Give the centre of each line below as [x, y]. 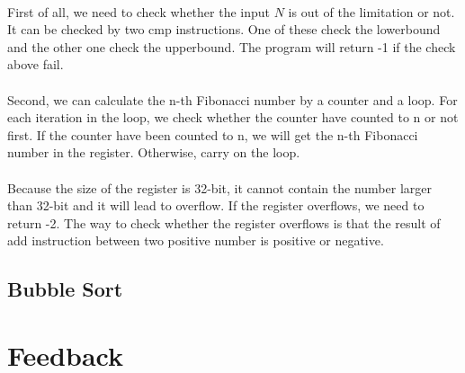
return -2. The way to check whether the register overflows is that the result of [224, 222]
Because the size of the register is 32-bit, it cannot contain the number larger [219, 187]
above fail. [36, 64]
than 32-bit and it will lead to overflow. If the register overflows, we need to [216, 205]
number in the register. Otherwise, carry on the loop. [154, 152]
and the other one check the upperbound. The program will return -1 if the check [232, 46]
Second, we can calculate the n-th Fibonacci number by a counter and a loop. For [232, 99]
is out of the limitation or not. [371, 11]
